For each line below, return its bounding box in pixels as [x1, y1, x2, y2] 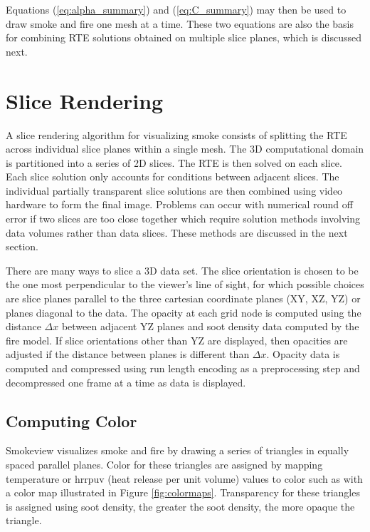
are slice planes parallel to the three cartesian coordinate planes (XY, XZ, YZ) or [6, 291, 361, 306]
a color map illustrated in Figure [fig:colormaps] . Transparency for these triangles [6, 485, 360, 500]
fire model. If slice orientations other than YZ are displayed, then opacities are [6, 332, 348, 347]
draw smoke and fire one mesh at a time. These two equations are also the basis [6, 16, 354, 31]
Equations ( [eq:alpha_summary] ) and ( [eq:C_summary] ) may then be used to [6, 2, 347, 16]
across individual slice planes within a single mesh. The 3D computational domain [6, 141, 364, 156]
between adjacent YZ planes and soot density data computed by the [61, 319, 359, 334]
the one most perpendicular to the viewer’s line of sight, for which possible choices [6, 277, 364, 292]
